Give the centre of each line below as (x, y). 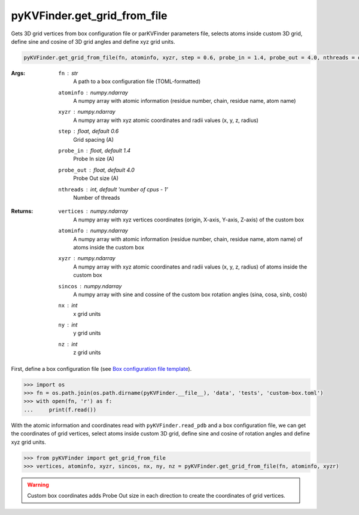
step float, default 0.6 (89, 131)
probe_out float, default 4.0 (96, 170)
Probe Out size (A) (96, 178)
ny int (68, 325)
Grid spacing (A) (93, 139)
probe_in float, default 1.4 (95, 151)
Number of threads (97, 197)
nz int (68, 344)
